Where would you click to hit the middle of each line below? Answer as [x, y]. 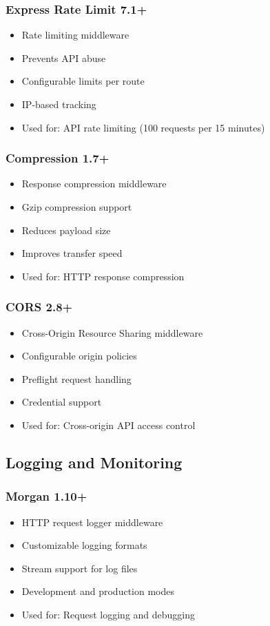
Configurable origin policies [79, 356]
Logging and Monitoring [94, 462]
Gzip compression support [77, 207]
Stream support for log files [80, 568]
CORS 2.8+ [39, 307]
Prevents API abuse [64, 58]
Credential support [62, 402]
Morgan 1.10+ [46, 496]
